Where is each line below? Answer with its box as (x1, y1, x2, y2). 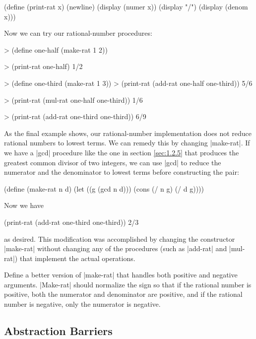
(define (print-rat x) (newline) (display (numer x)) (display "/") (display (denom (4, 1, 248, 11)
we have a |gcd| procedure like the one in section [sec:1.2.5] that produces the (4, 147, 239, 157)
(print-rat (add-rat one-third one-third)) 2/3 (4, 216, 139, 227)
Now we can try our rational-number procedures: (4, 28, 152, 38)
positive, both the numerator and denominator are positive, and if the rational (4, 289, 243, 299)
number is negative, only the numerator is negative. (4, 299, 161, 309)
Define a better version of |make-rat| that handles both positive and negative (4, 270, 238, 280)
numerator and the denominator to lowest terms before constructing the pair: (4, 167, 239, 177)
